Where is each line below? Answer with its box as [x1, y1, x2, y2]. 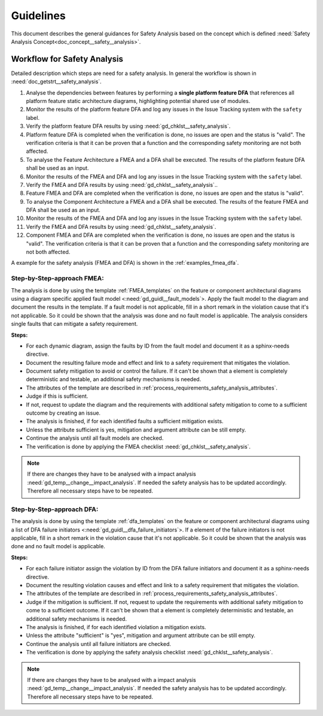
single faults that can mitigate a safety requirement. [11, 321, 138, 328]
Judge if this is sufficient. [26, 392, 89, 400]
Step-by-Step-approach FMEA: [11, 274, 104, 283]
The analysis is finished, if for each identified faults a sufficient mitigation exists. [26, 418, 224, 425]
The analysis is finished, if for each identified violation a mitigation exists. [26, 624, 206, 630]
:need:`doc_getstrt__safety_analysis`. [11, 78, 102, 85]
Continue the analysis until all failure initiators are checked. [26, 640, 172, 647]
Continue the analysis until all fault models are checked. [26, 434, 164, 442]
